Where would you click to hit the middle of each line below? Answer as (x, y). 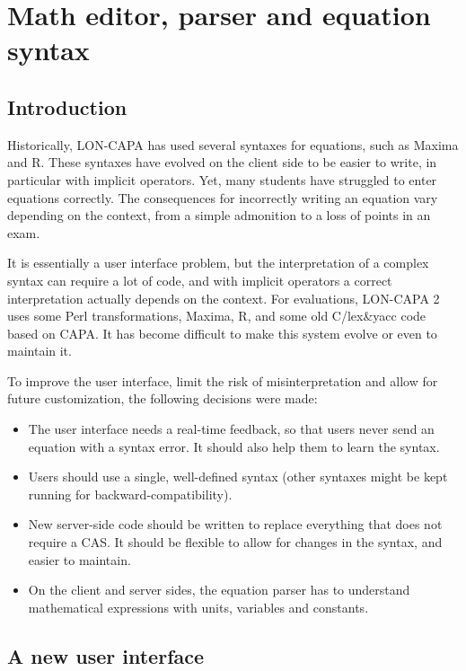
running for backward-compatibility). (130, 494)
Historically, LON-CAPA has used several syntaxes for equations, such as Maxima (233, 144)
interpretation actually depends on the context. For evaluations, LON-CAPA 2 (224, 298)
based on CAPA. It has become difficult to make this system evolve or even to (222, 333)
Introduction (67, 106)
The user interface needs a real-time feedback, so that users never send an (231, 429)
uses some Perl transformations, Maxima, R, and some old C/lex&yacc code (217, 316)
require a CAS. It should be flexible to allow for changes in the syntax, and (235, 542)
